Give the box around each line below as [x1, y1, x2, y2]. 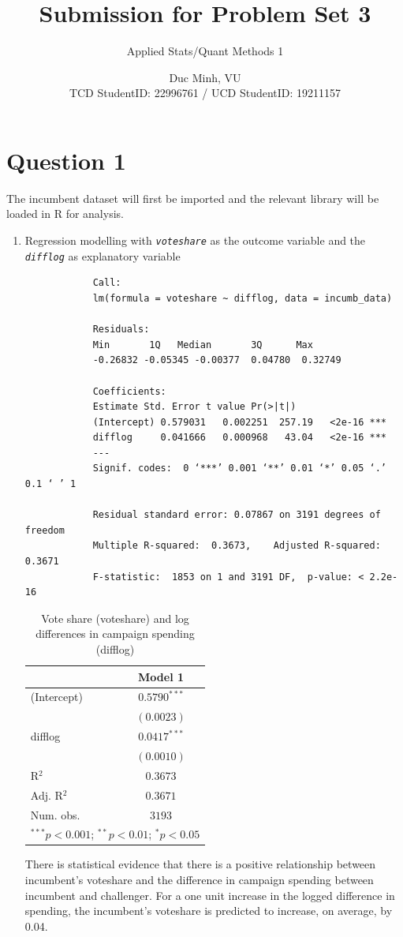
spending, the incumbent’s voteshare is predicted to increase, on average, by [24, 902, 393, 919]
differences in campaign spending [35, 625, 195, 642]
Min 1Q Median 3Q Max [92, 339, 313, 350]
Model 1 [138, 668, 185, 684]
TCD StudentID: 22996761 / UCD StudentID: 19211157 [69, 84, 341, 101]
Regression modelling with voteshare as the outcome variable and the [24, 232, 366, 249]
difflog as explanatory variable [24, 247, 181, 264]
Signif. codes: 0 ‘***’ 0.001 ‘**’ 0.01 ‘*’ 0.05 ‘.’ [92, 463, 386, 474]
